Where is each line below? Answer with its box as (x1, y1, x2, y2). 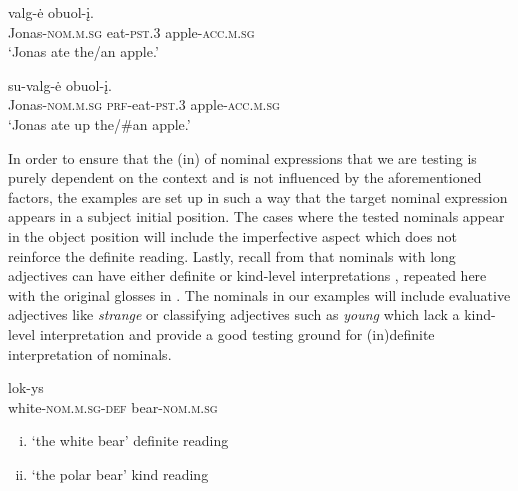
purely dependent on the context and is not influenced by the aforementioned (8, 167, 482, 188)
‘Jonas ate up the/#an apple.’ (8, 113, 191, 134)
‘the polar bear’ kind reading (31, 463, 209, 484)
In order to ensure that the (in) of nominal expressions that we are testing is (8, 147, 477, 168)
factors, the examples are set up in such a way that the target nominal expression (8, 186, 508, 207)
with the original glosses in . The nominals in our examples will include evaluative (8, 284, 511, 305)
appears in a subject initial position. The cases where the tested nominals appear (8, 206, 505, 227)
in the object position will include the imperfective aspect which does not (8, 225, 458, 246)
